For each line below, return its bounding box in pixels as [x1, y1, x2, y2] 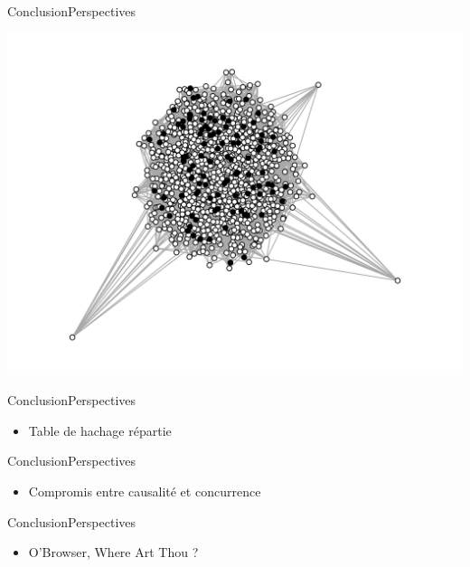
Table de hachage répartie [28, 421, 172, 439]
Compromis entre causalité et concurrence [28, 481, 261, 500]
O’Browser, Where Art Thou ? [28, 543, 199, 562]
